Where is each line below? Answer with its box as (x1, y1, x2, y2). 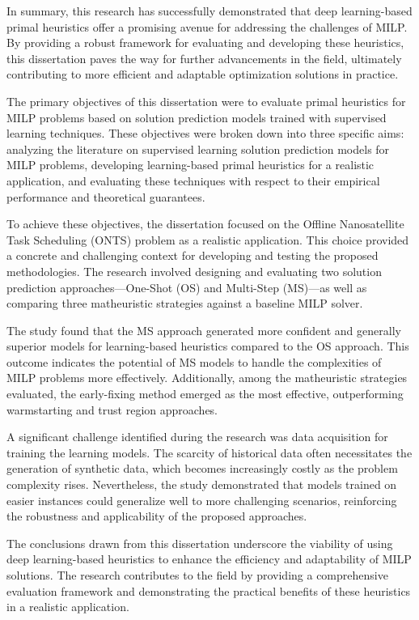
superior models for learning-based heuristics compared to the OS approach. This (6, 338, 409, 355)
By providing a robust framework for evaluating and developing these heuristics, (6, 34, 404, 51)
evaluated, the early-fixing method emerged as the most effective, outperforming (6, 385, 404, 402)
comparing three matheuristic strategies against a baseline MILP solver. (6, 295, 363, 312)
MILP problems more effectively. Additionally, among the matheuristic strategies (6, 369, 408, 386)
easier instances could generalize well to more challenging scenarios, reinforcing (6, 491, 397, 508)
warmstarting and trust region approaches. (6, 401, 218, 418)
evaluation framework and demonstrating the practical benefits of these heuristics (6, 582, 411, 599)
